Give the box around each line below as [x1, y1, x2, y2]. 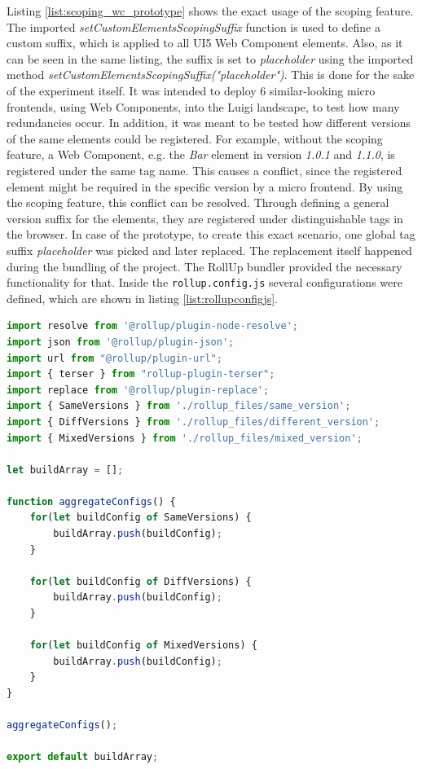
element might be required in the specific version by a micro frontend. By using [7, 178, 403, 195]
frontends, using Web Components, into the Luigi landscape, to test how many [7, 98, 400, 115]
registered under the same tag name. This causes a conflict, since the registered [7, 161, 402, 178]
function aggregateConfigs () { [7, 495, 176, 508]
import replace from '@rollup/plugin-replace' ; [7, 384, 270, 396]
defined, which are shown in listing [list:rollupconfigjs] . [7, 289, 278, 306]
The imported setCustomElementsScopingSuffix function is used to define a [7, 18, 380, 35]
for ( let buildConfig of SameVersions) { [29, 512, 252, 524]
